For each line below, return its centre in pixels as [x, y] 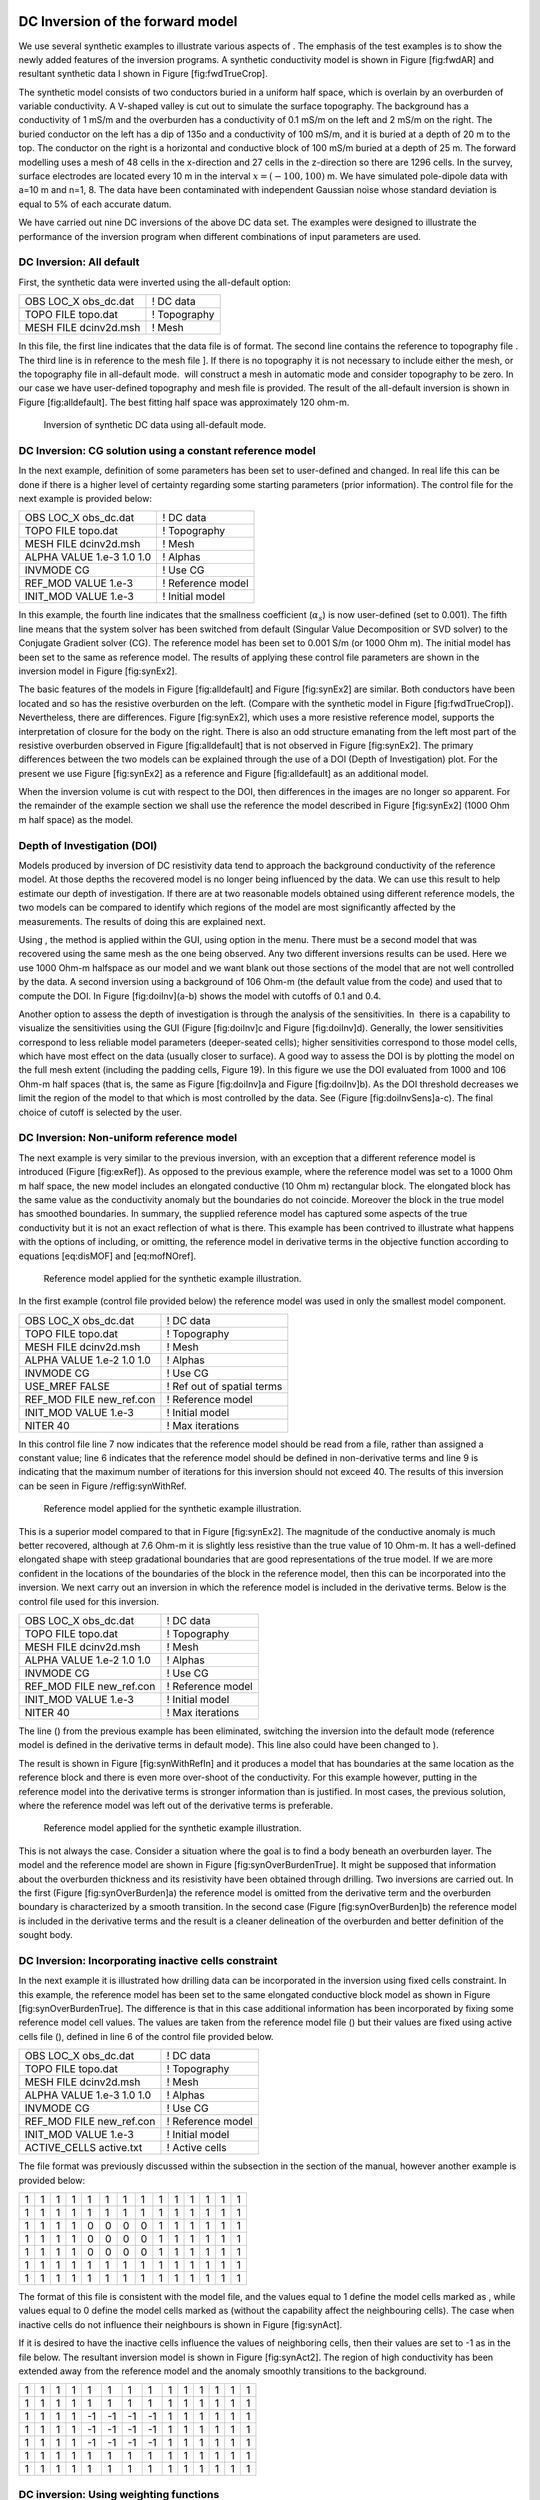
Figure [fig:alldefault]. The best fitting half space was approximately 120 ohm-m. [184, 402]
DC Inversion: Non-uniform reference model [128, 1138]
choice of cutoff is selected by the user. [100, 1112]
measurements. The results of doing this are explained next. [142, 921]
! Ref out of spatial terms [224, 1386]
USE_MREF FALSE [67, 1386]
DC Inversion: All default [79, 262]
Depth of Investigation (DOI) [88, 845]
